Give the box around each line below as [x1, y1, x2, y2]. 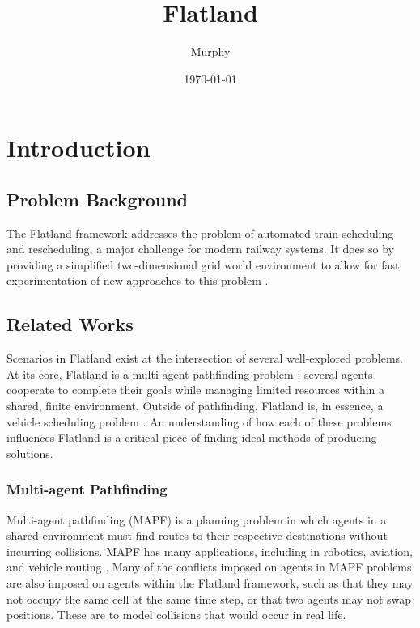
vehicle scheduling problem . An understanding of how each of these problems [6, 413, 392, 430]
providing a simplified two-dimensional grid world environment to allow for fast [6, 256, 400, 273]
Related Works [6, 312, 134, 337]
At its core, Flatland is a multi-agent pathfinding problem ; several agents [6, 365, 373, 382]
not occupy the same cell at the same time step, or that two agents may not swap [6, 590, 412, 607]
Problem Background [6, 186, 188, 211]
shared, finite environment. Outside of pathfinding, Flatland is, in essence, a [6, 397, 384, 414]
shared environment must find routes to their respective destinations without [6, 527, 388, 544]
